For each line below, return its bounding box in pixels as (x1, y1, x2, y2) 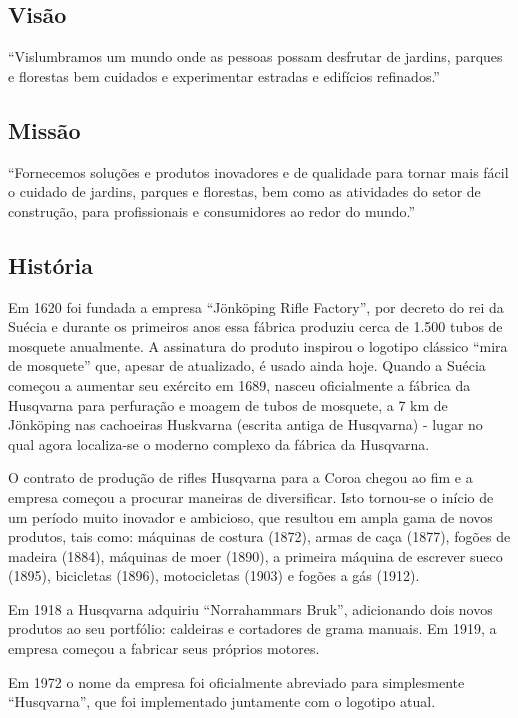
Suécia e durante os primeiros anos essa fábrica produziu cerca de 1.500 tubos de (8, 316, 503, 337)
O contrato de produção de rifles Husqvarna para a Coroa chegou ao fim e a (8, 467, 473, 488)
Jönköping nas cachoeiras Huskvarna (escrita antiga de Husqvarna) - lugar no (8, 414, 483, 435)
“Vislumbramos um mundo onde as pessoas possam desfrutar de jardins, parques (8, 46, 503, 67)
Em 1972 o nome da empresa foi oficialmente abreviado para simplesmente (8, 671, 465, 692)
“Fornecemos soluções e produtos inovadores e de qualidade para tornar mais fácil (8, 161, 509, 182)
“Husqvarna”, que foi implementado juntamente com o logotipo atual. (8, 691, 436, 712)
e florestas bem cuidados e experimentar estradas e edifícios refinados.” (8, 65, 440, 86)
